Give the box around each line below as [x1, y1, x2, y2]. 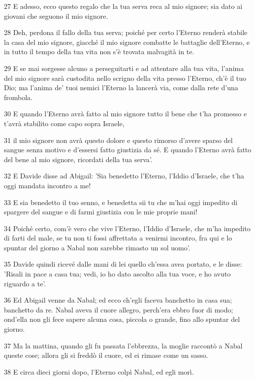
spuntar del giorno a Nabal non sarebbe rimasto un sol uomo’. [4, 242, 191, 252]
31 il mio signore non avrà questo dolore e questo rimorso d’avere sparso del [4, 135, 233, 145]
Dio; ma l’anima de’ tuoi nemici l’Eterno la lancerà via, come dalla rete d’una [4, 82, 238, 93]
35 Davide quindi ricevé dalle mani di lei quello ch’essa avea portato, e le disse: [4, 259, 242, 269]
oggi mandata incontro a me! [4, 180, 91, 190]
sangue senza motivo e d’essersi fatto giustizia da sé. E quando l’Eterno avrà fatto [4, 144, 252, 155]
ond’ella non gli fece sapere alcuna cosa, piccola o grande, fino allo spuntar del [4, 314, 240, 324]
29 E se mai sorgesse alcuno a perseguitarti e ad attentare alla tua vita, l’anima [4, 63, 244, 73]
